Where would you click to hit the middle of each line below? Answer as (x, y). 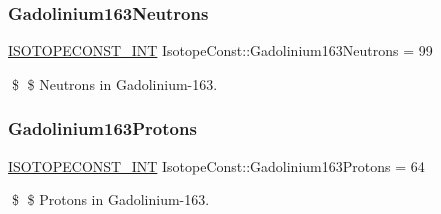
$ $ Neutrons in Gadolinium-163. (114, 83)
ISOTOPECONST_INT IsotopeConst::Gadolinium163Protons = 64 (216, 165)
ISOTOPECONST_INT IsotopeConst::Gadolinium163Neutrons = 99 (220, 50)
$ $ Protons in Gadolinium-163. (110, 199)
